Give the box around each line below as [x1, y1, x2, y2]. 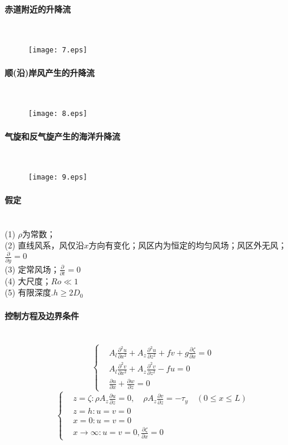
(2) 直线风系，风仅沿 [5, 239, 84, 251]
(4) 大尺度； [5, 274, 51, 287]
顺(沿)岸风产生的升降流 [5, 66, 95, 78]
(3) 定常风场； [5, 263, 59, 275]
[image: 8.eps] [28, 109, 88, 118]
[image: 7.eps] [28, 46, 88, 55]
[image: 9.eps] [28, 173, 88, 182]
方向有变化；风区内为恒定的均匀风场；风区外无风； [88, 239, 287, 251]
